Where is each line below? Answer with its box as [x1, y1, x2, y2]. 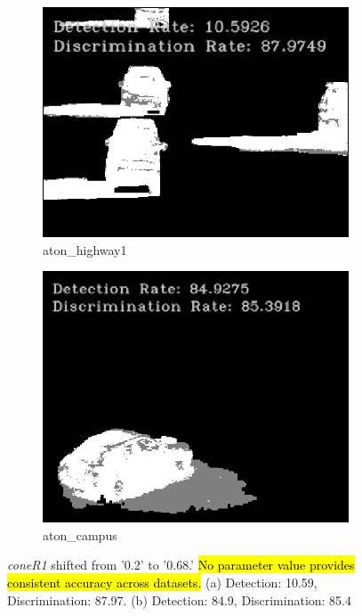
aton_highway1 [43, 240, 127, 259]
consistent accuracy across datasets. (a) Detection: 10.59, [7, 573, 318, 592]
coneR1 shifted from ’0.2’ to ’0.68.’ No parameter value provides [7, 555, 355, 574]
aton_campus [43, 525, 117, 544]
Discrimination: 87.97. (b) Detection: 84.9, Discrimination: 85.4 [7, 590, 352, 609]
